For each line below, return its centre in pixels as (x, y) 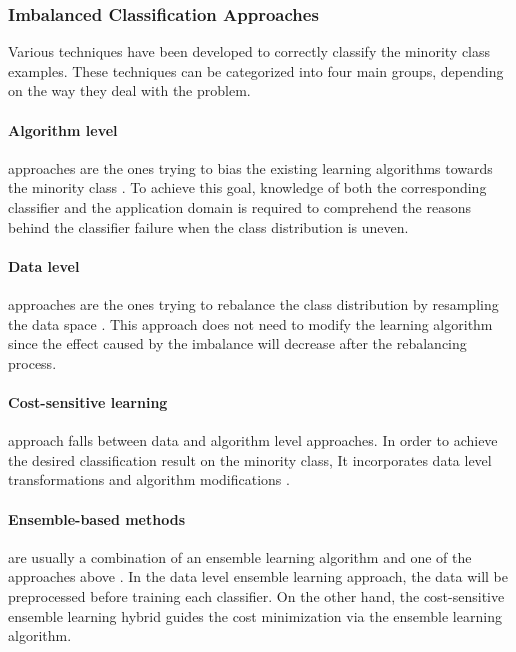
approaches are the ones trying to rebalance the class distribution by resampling (253, 303)
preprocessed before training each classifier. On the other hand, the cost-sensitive (256, 595)
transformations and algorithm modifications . (149, 479)
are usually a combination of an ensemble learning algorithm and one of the (240, 556)
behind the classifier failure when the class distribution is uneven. (208, 226)
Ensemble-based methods (96, 518)
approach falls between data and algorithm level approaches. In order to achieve (253, 440)
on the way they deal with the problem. (129, 90)
